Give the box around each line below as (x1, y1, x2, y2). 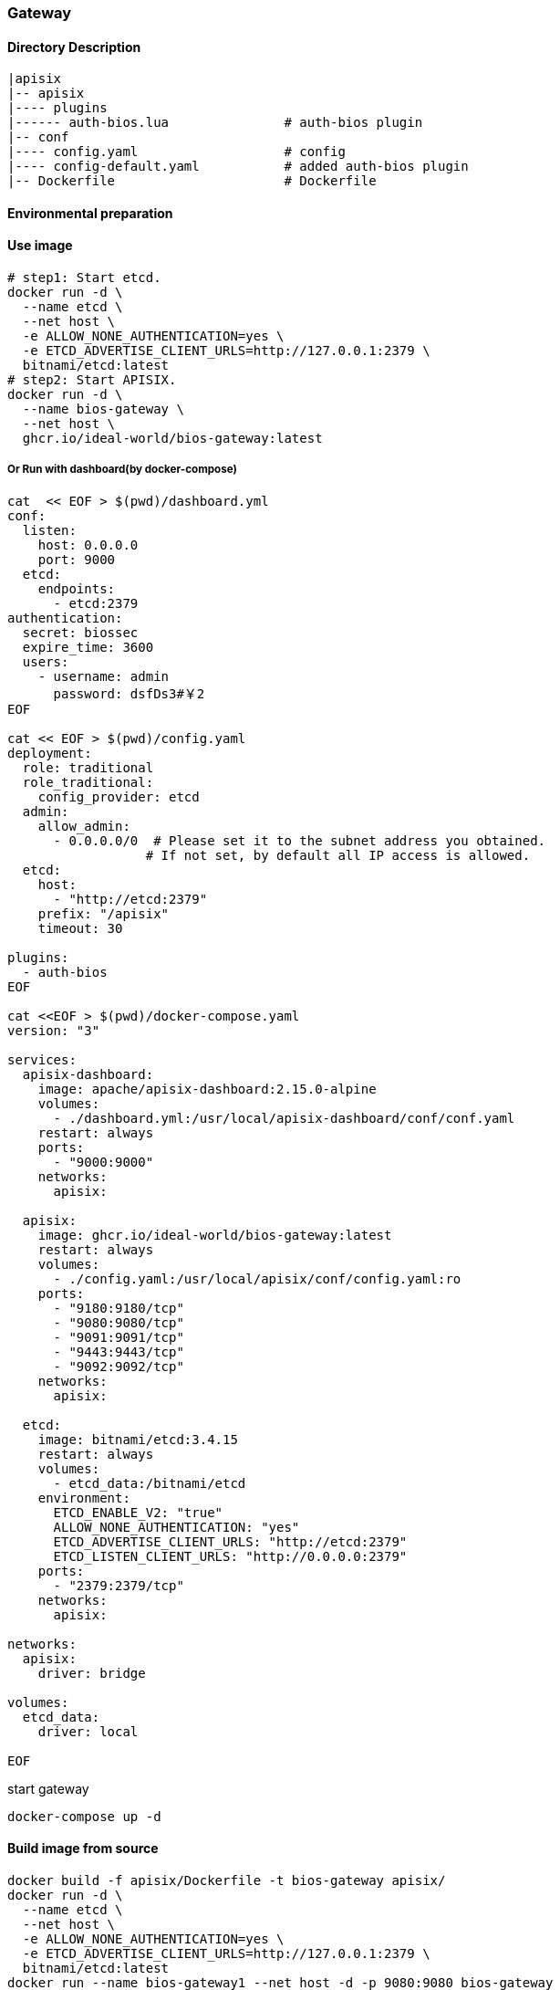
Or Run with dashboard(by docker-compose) (7, 463, 237, 477)
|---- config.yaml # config (7, 144, 346, 160)
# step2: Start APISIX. (7, 372, 177, 388)
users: (22, 654, 69, 669)
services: (7, 1052, 77, 1067)
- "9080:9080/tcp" (53, 1314, 184, 1330)
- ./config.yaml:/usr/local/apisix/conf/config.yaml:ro (53, 1271, 461, 1286)
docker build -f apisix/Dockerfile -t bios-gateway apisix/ (7, 1873, 446, 1889)
